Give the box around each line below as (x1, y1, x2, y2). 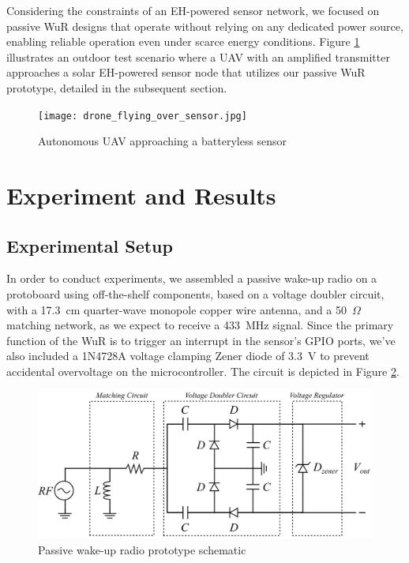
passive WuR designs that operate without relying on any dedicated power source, (6, 17, 403, 34)
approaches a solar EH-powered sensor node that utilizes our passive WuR (6, 64, 366, 81)
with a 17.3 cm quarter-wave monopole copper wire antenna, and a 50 (6, 301, 347, 317)
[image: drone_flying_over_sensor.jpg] (38, 110, 247, 122)
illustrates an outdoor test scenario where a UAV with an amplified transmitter (6, 48, 390, 65)
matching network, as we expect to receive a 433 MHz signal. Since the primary (6, 317, 394, 333)
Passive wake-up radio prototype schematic (38, 541, 246, 557)
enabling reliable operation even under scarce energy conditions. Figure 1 (6, 33, 360, 50)
